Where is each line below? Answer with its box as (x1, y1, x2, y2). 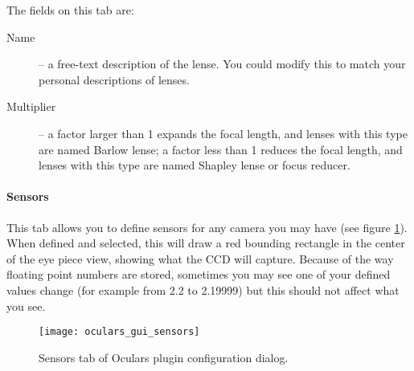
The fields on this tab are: (6, 2, 134, 18)
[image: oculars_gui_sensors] (39, 326, 200, 338)
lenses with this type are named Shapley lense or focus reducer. (39, 157, 350, 173)
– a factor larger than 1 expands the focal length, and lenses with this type (39, 124, 408, 141)
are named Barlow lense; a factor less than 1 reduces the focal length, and (39, 141, 403, 157)
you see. (6, 297, 46, 314)
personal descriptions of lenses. (39, 71, 190, 88)
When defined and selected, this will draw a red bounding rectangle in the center (6, 234, 405, 251)
